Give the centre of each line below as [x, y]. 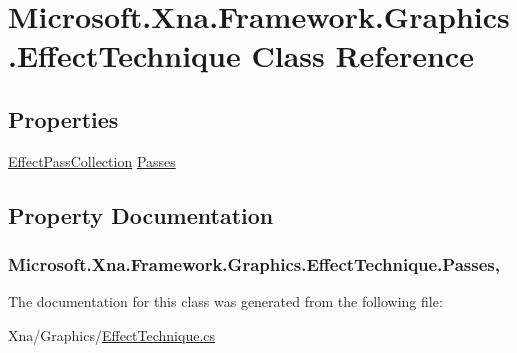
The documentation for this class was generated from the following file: [225, 301]
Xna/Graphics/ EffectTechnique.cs [112, 334]
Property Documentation [141, 214]
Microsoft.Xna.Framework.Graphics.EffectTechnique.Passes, [254, 264]
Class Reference [362, 55]
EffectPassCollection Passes [92, 160]
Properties [63, 118]
